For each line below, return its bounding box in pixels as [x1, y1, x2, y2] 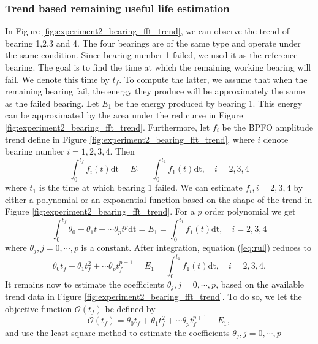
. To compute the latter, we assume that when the [119, 72, 308, 85]
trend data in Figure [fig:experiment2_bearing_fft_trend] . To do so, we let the [5, 290, 302, 303]
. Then [110, 145, 135, 158]
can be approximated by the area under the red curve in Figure [5, 109, 243, 121]
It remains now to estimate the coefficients [5, 277, 164, 290]
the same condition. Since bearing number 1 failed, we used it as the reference [5, 48, 298, 61]
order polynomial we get [205, 205, 296, 218]
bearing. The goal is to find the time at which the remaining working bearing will [5, 61, 311, 73]
